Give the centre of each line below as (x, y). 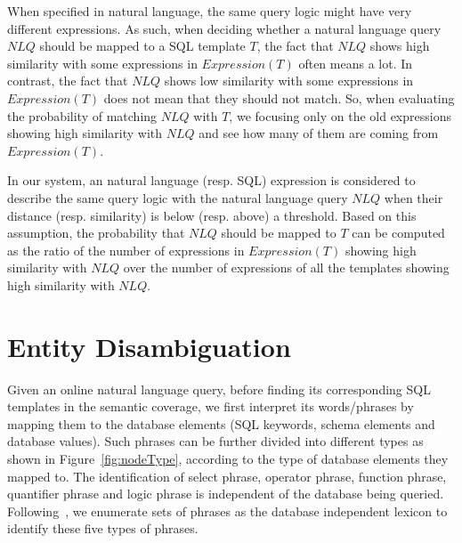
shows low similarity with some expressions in (289, 81)
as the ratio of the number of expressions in (126, 250)
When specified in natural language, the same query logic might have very (210, 11)
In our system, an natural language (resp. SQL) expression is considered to (211, 180)
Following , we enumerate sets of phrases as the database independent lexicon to (227, 511)
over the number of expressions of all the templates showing (286, 267)
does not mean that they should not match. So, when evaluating (279, 97)
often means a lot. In (356, 63)
